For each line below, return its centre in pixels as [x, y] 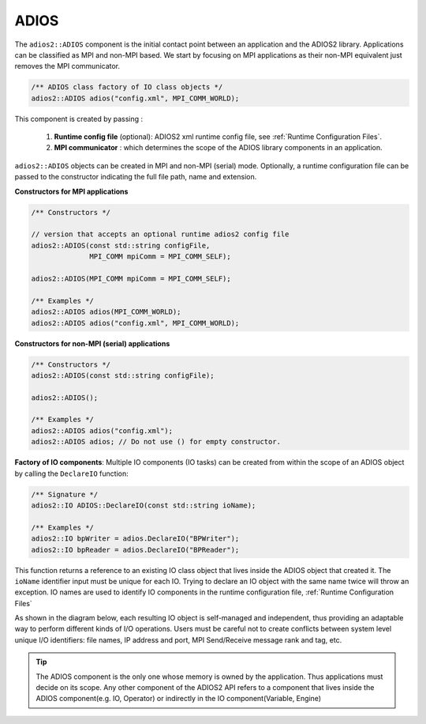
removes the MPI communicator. [67, 66]
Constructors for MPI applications [71, 191]
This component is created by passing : [79, 119]
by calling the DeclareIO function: [72, 473]
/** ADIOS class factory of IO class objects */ [127, 87]
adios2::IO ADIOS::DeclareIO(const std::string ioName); [144, 505]
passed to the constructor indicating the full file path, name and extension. [136, 177]
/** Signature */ [65, 494]
